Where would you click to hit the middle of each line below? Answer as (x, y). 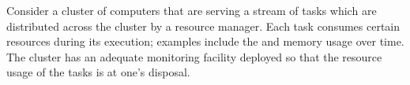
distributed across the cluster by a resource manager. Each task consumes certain (203, 26)
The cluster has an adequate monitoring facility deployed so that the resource (194, 56)
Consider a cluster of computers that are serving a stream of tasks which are (192, 10)
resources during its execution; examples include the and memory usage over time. (205, 41)
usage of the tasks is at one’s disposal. (98, 72)
